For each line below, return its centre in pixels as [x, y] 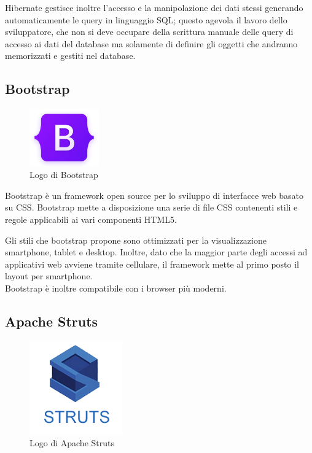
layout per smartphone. [49, 276]
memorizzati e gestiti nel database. [70, 56]
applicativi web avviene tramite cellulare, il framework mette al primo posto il [152, 264]
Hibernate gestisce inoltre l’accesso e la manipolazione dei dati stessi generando [154, 7]
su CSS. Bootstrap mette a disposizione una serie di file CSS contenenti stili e [151, 207]
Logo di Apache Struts [72, 442]
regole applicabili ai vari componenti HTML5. [91, 219]
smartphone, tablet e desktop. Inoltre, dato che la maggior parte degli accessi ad [156, 252]
